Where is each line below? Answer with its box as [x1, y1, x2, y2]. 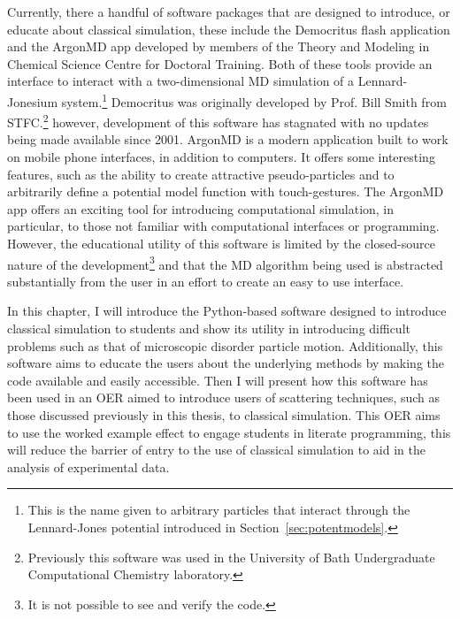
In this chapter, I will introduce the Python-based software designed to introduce [7, 302, 447, 320]
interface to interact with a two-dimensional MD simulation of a [7, 72, 355, 90]
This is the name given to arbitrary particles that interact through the [27, 501, 410, 519]
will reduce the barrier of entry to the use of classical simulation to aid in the [7, 440, 425, 459]
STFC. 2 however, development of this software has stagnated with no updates [7, 111, 429, 131]
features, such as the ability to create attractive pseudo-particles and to [7, 164, 395, 183]
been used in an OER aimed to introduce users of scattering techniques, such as [7, 388, 441, 407]
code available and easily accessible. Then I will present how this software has [7, 371, 428, 389]
